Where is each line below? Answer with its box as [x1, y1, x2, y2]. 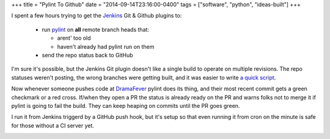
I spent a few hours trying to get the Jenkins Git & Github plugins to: [11, 12, 182, 20]
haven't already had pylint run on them [57, 43, 155, 50]
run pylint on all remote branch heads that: [42, 26, 150, 33]
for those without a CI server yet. [11, 122, 95, 129]
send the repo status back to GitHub [42, 51, 134, 59]
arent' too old [57, 34, 91, 42]
